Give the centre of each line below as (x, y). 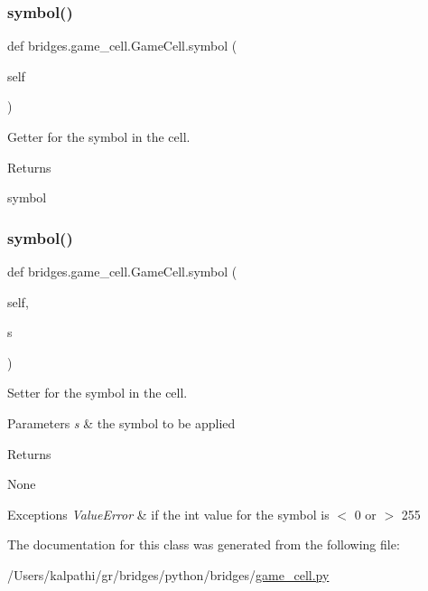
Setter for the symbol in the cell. (98, 393)
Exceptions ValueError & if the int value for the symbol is (168, 514)
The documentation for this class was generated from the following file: (204, 544)
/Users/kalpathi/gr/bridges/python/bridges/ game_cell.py (168, 574)
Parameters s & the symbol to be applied (121, 422)
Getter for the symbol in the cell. (99, 136)
